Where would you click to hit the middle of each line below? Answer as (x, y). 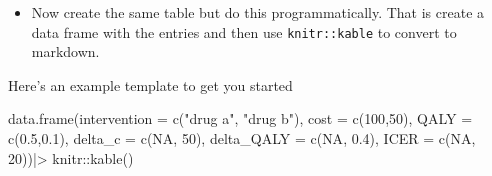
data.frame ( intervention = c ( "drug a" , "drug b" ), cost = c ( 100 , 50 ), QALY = (240, 118)
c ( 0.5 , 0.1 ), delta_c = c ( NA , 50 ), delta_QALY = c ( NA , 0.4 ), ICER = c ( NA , (242, 138)
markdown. (65, 51)
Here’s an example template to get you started (150, 84)
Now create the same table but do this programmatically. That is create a (258, 12)
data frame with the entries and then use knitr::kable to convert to (244, 31)
